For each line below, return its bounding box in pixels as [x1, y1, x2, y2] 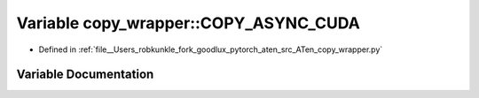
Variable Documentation [16, 67, 154, 82]
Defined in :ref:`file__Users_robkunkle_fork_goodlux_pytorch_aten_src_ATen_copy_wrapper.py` [38, 44, 383, 55]
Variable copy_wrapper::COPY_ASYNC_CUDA [16, 13, 361, 33]
